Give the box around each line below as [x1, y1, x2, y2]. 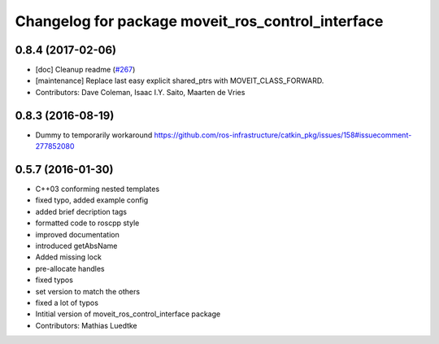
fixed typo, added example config [35, 195, 149, 205]
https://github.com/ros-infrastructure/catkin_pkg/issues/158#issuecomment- [154, 130, 412, 140]
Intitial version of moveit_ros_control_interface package [35, 309, 221, 319]
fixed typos [35, 275, 73, 285]
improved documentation [35, 229, 120, 239]
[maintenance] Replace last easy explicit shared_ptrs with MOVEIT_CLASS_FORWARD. [35, 76, 324, 85]
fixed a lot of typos [35, 298, 99, 307]
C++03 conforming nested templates [35, 184, 160, 194]
